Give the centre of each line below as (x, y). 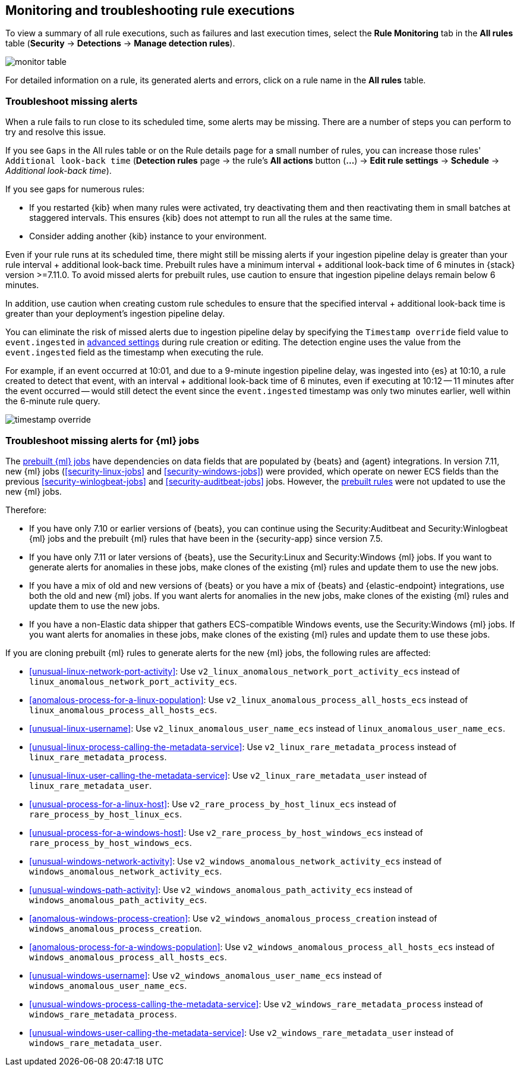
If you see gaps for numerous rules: (75, 189)
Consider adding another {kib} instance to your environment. (148, 236)
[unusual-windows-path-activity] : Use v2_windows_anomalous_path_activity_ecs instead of (221, 889)
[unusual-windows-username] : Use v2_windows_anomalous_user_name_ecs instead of (206, 975)
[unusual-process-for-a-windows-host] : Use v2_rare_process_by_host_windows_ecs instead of (226, 832)
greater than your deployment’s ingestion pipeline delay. (115, 314)
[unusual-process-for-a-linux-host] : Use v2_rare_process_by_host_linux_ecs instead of (213, 804)
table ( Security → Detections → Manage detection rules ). (120, 43)
